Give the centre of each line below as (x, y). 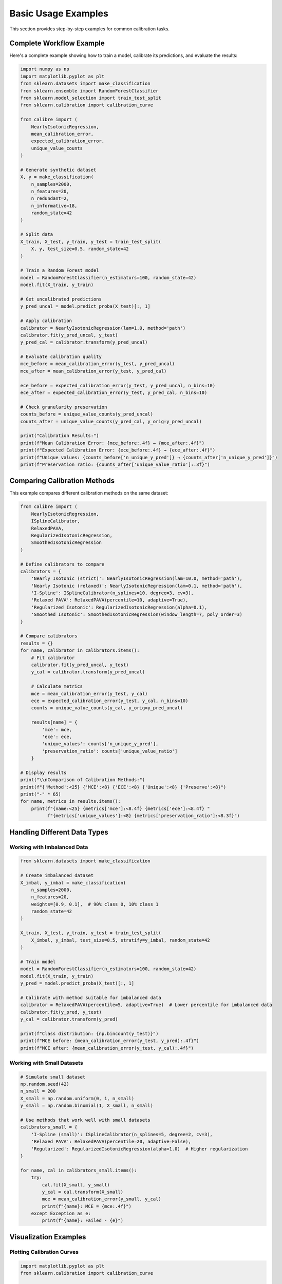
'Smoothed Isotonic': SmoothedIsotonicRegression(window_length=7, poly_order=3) (137, 615)
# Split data (37, 234)
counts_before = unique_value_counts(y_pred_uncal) (87, 414)
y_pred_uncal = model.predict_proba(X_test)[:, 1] (86, 306)
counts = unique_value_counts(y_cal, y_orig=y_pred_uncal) (107, 708)
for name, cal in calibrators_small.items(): (79, 1170)
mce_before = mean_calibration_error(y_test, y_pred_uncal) (98, 364)
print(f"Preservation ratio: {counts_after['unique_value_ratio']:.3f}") (115, 464)
